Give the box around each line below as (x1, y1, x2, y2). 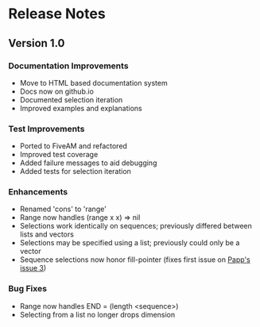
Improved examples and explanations (19, 103, 143, 113)
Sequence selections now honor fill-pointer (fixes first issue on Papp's (19, 255, 250, 264)
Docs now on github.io (19, 87, 94, 96)
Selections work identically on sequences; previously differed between (19, 221, 252, 231)
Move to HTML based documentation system (19, 78, 169, 87)
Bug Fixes (8, 283, 48, 294)
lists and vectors (19, 229, 74, 239)
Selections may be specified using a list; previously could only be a (19, 238, 240, 248)
